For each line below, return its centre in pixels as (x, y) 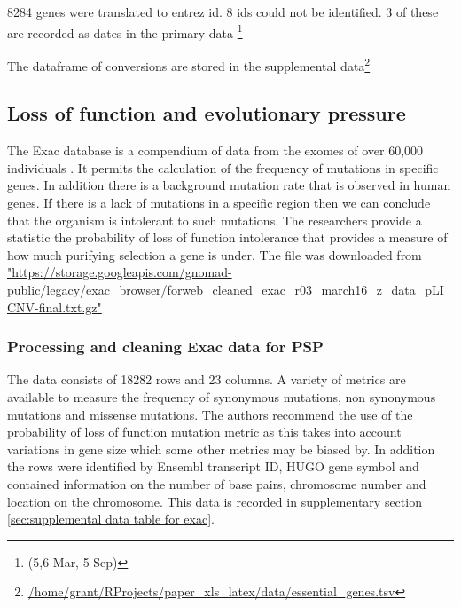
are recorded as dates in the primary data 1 (125, 31)
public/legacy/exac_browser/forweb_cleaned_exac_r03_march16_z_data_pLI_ (230, 290)
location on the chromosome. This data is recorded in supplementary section (215, 501)
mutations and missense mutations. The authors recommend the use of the (210, 414)
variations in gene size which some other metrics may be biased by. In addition (221, 449)
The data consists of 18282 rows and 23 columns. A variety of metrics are (207, 379)
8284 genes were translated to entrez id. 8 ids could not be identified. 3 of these (223, 12)
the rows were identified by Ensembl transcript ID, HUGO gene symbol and (213, 466)
